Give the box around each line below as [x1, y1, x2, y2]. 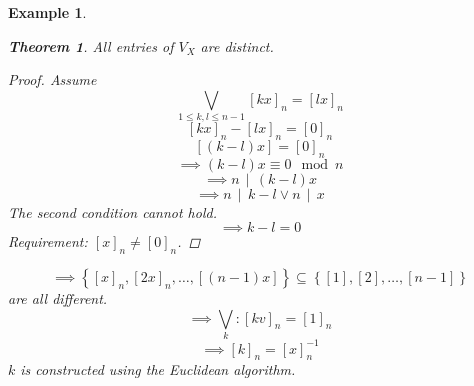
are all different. [8, 288, 108, 309]
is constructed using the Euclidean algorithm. [20, 359, 296, 380]
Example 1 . [8, 2, 87, 22]
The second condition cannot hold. [8, 201, 217, 222]
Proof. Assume [8, 69, 97, 90]
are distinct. [200, 35, 274, 56]
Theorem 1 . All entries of [8, 35, 174, 56]
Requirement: [8, 231, 88, 252]
